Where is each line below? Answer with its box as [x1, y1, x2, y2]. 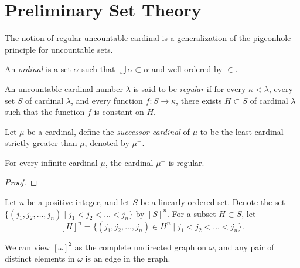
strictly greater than [5, 137, 77, 149]
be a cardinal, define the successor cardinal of [27, 125, 190, 137]
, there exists [176, 94, 222, 106]
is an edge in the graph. [85, 252, 171, 264]
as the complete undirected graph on [74, 240, 206, 253]
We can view [5, 240, 50, 253]
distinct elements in [5, 252, 75, 264]
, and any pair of [214, 240, 274, 253]
